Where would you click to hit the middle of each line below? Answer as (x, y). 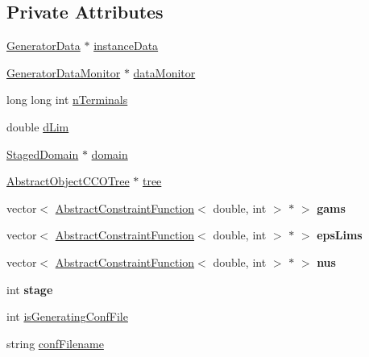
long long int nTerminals (67, 100)
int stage (30, 289)
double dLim (38, 126)
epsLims (340, 235)
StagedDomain (43, 154)
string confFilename (55, 343)
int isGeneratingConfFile (67, 316)
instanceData (126, 46)
